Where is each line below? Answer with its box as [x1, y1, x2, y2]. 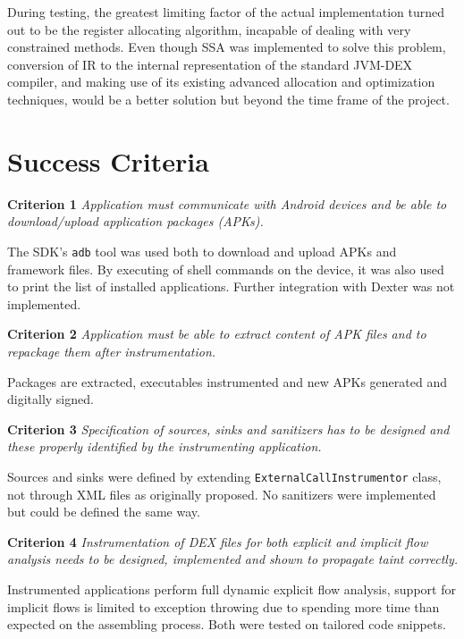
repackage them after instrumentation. [7, 341, 216, 360]
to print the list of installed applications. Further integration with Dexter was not [7, 277, 455, 296]
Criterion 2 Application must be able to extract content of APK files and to [7, 324, 426, 343]
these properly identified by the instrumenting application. [7, 437, 322, 456]
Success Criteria [7, 142, 209, 179]
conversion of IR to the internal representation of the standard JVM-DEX [7, 55, 413, 73]
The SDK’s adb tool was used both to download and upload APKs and [7, 241, 397, 260]
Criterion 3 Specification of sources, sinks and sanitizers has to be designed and [7, 419, 450, 438]
